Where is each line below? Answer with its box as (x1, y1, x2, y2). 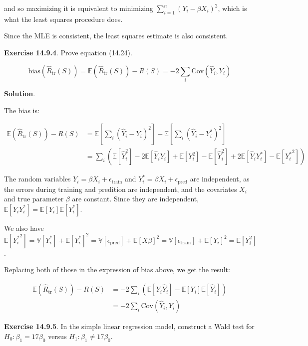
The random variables (4, 173, 71, 184)
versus (48, 331, 67, 341)
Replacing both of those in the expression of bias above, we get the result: (4, 264, 230, 275)
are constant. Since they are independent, (72, 193, 199, 204)
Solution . (4, 88, 35, 98)
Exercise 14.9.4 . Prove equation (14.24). (4, 47, 132, 57)
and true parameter (4, 193, 64, 204)
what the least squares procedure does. (4, 13, 123, 24)
